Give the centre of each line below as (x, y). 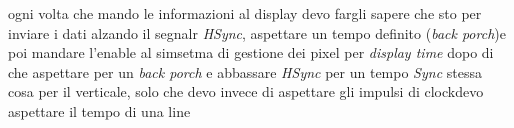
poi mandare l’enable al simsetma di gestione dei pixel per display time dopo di (251, 52)
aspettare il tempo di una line (99, 110)
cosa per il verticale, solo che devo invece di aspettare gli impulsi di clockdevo (246, 91)
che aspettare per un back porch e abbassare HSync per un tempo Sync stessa (245, 71)
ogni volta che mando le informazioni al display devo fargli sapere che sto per (245, 13)
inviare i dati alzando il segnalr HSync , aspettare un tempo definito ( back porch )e (257, 32)
